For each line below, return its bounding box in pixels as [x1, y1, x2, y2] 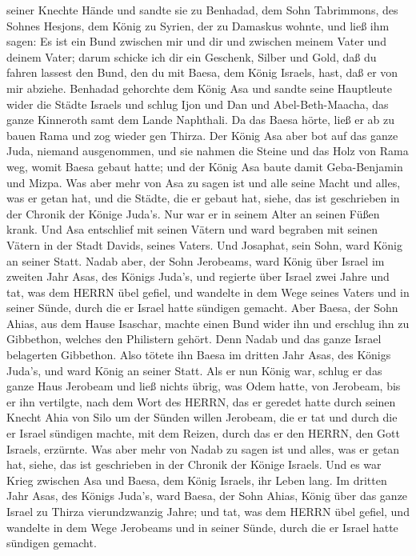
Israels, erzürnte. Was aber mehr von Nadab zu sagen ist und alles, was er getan [6, 440, 400, 457]
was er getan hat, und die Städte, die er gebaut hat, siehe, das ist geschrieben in [6, 190, 400, 206]
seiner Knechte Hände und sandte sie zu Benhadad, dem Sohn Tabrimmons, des [6, 2, 398, 18]
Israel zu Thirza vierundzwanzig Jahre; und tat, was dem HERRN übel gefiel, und [6, 503, 410, 519]
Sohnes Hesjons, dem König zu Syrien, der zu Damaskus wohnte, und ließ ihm [6, 17, 390, 34]
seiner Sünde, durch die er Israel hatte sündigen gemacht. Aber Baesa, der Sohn [6, 299, 398, 316]
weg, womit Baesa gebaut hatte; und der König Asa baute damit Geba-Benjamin [6, 158, 403, 174]
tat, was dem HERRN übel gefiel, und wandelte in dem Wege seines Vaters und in [6, 283, 410, 300]
